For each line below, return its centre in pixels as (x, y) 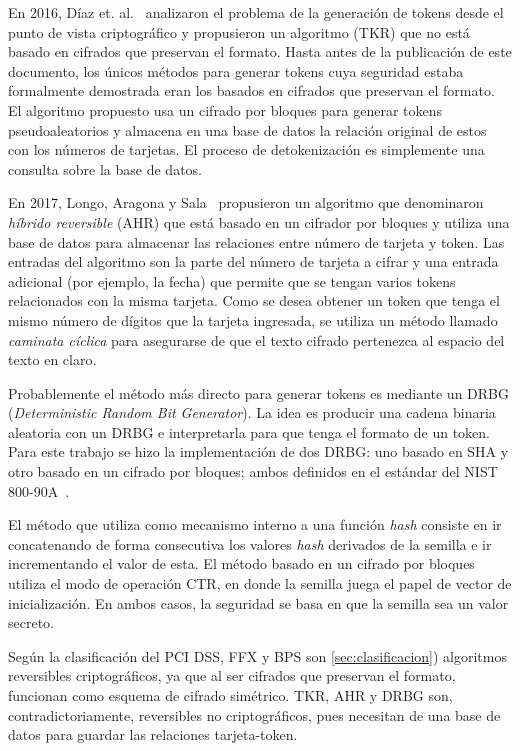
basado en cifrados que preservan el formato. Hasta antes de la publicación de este (260, 51)
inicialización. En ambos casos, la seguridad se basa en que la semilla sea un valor (258, 602)
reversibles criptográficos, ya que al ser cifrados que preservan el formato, (232, 675)
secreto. (31, 622)
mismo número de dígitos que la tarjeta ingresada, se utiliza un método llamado (253, 319)
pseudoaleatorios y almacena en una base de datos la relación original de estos (247, 129)
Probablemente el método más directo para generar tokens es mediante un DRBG (258, 392)
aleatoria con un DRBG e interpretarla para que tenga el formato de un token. (249, 431)
